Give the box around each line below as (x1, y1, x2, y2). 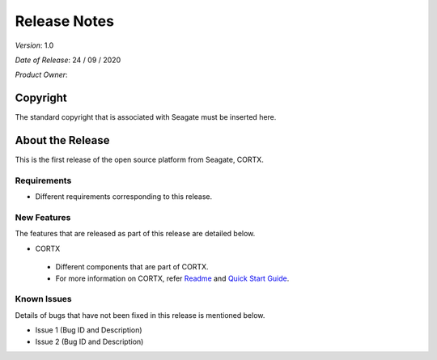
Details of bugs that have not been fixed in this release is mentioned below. (15, 310, 265, 320)
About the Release (15, 133, 110, 147)
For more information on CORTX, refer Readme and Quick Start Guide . (55, 273, 290, 283)
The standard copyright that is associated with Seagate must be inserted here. (15, 112, 277, 122)
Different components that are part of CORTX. (55, 262, 210, 272)
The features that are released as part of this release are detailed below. (15, 229, 256, 239)
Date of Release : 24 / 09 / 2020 (15, 55, 121, 65)
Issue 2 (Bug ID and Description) (35, 337, 144, 346)
